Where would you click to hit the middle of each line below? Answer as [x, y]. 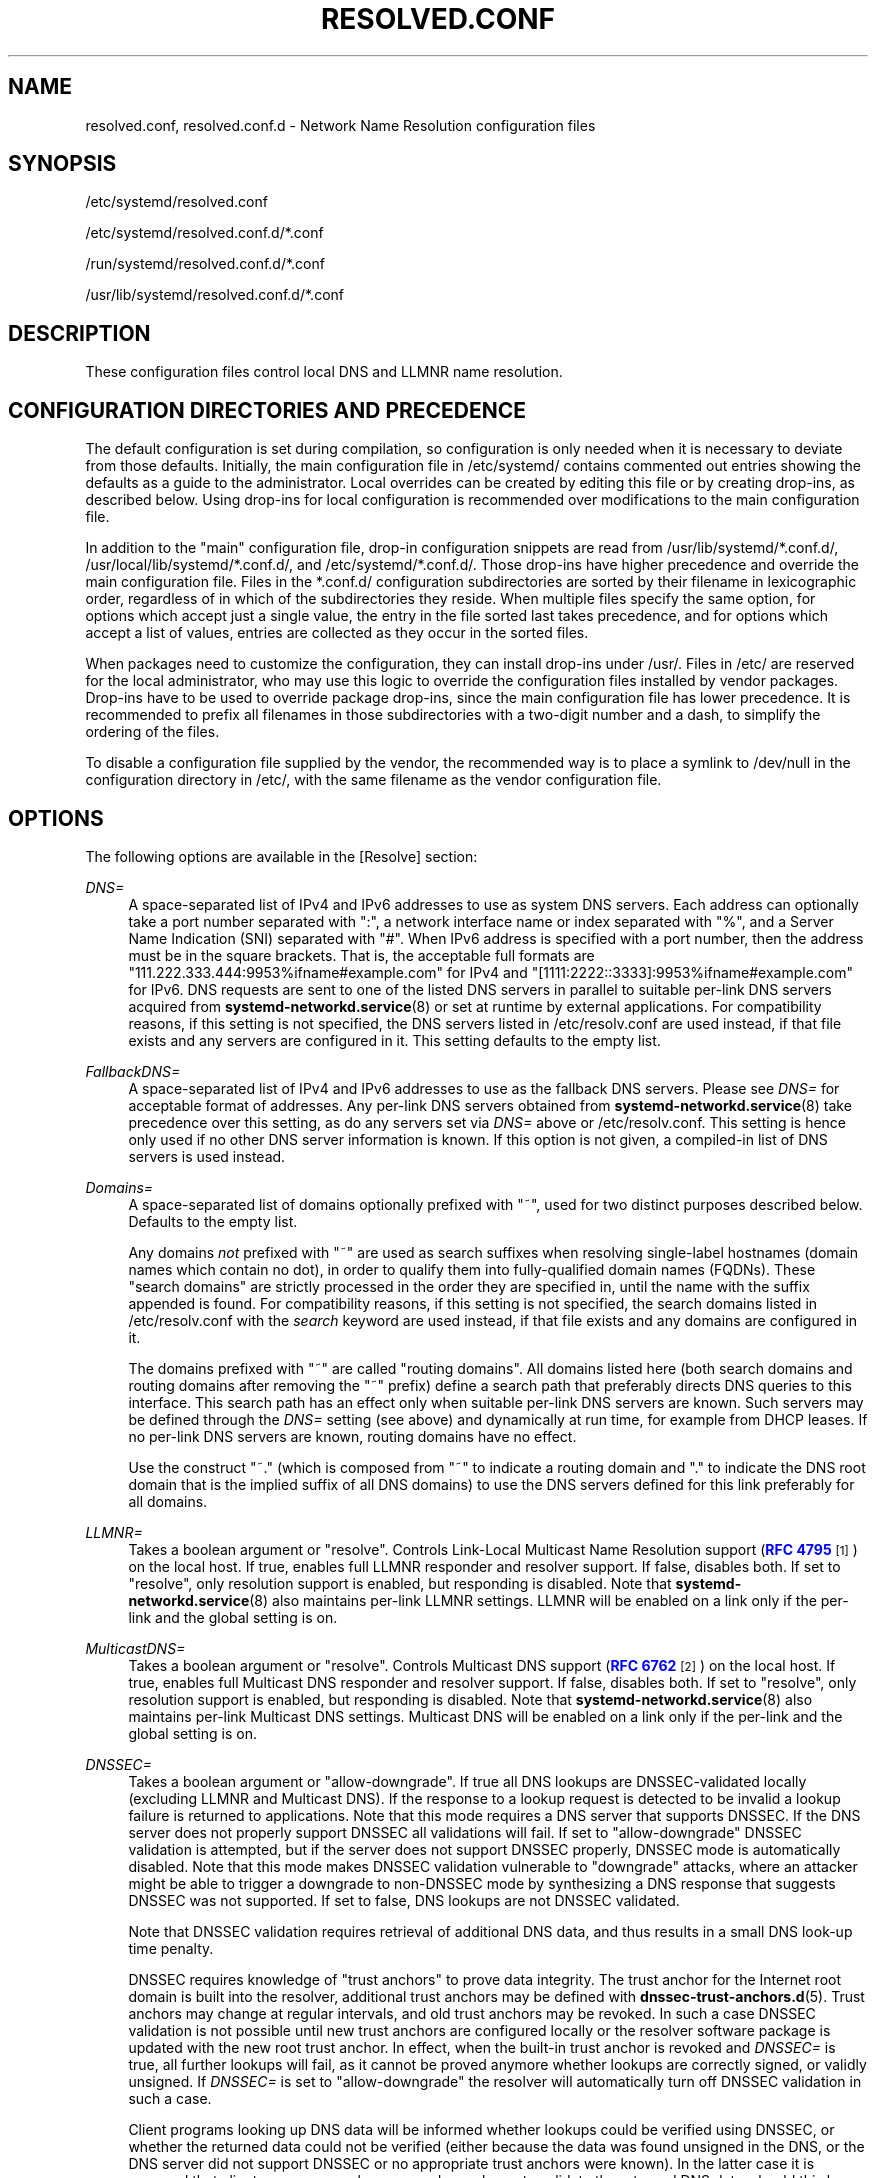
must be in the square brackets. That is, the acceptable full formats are [361, 955]
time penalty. [171, 1948]
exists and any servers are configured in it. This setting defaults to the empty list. [394, 1040]
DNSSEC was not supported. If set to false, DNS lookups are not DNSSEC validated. [404, 1900]
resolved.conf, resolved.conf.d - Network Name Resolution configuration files [340, 125]
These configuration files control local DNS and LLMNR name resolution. [324, 372]
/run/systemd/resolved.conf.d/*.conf [205, 264]
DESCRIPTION [79, 333]
